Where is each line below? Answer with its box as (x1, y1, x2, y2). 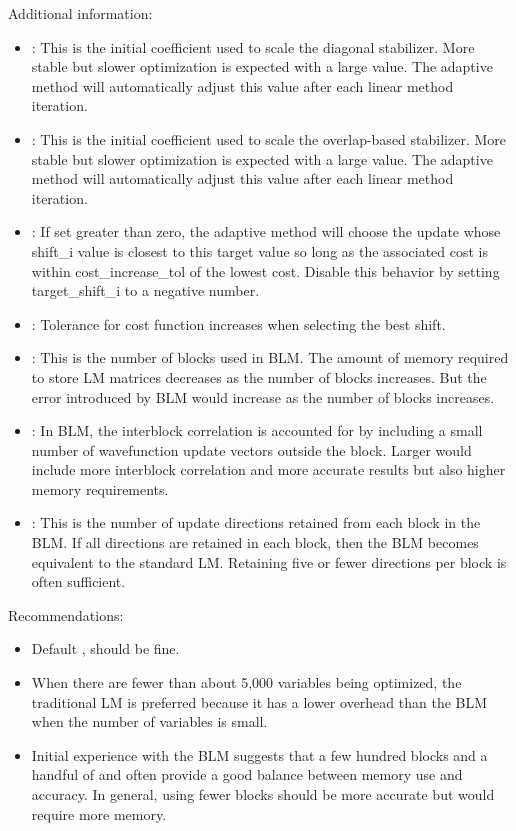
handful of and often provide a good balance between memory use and (31, 764, 463, 785)
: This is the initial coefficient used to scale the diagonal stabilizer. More (31, 36, 475, 57)
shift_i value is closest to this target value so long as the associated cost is (31, 240, 488, 261)
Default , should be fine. (31, 638, 180, 659)
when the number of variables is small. (31, 711, 268, 732)
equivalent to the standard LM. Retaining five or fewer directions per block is (31, 551, 507, 572)
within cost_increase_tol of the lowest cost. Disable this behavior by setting (31, 260, 500, 281)
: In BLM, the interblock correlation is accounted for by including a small (31, 420, 483, 441)
